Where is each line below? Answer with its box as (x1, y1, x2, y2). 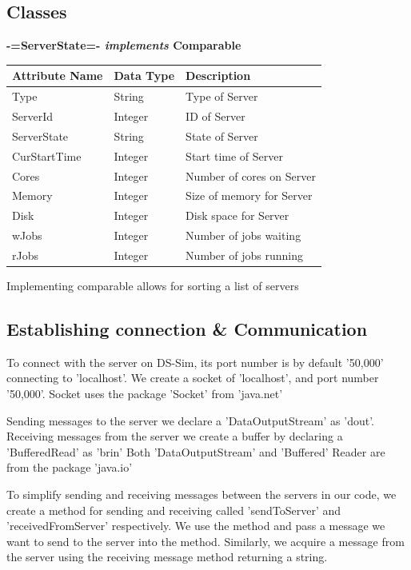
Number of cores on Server (186, 167, 316, 184)
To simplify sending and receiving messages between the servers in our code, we (6, 485, 397, 502)
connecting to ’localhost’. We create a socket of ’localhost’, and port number (6, 369, 379, 386)
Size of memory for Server (186, 187, 313, 204)
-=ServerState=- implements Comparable (6, 37, 241, 54)
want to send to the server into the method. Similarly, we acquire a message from (6, 532, 405, 549)
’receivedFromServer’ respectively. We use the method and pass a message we (6, 517, 385, 534)
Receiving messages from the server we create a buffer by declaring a (6, 428, 343, 444)
